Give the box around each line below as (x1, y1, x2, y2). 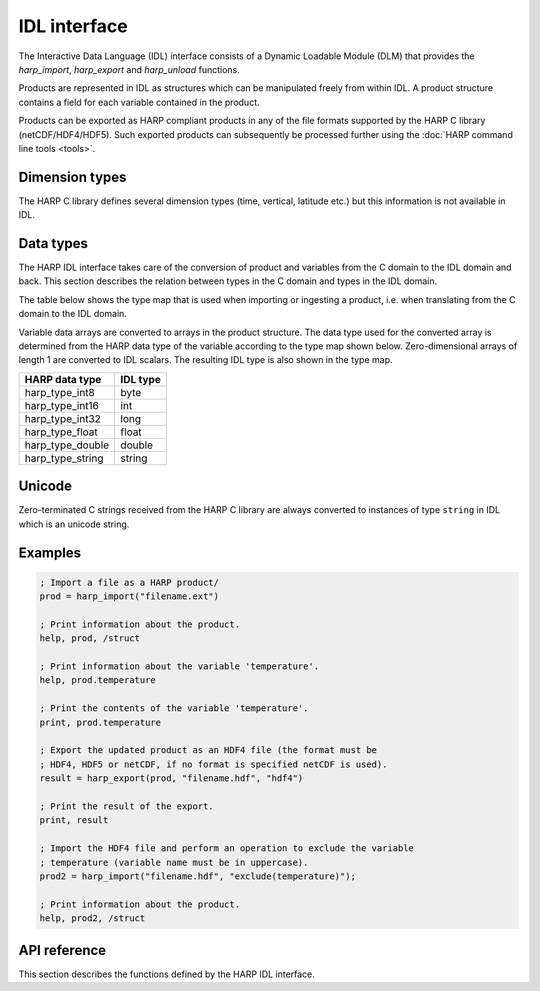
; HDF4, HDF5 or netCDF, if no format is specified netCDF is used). (39, 758, 388, 770)
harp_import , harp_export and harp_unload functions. (18, 63, 240, 75)
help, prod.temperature (39, 675, 157, 686)
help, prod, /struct (39, 633, 140, 644)
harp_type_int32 (24, 411, 102, 425)
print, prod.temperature (39, 716, 162, 728)
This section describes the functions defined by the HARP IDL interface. (18, 968, 315, 980)
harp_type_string (24, 451, 104, 465)
